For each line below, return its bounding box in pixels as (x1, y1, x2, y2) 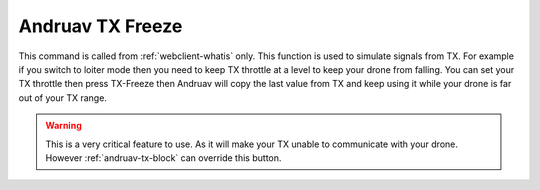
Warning (45, 120, 82, 132)
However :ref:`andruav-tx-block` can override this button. (45, 151, 282, 164)
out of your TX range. (18, 91, 107, 104)
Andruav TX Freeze (18, 15, 183, 37)
